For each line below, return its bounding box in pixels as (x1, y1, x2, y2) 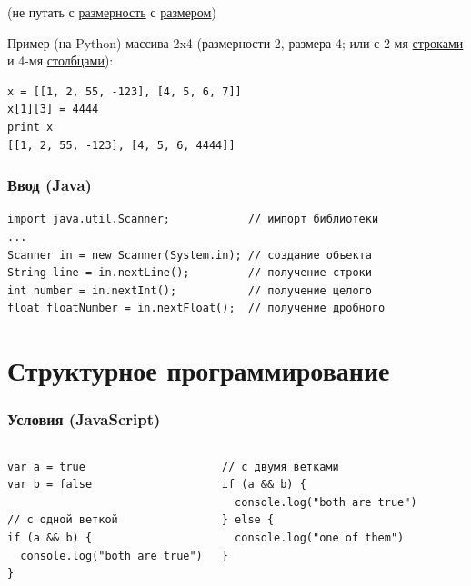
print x (7, 120, 54, 134)
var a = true (7, 460, 85, 473)
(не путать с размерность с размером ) (7, 3, 216, 21)
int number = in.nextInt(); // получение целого (7, 283, 372, 297)
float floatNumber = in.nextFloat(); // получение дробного (7, 302, 386, 315)
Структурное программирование (7, 352, 390, 389)
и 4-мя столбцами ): (7, 51, 114, 70)
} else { (221, 513, 275, 527)
